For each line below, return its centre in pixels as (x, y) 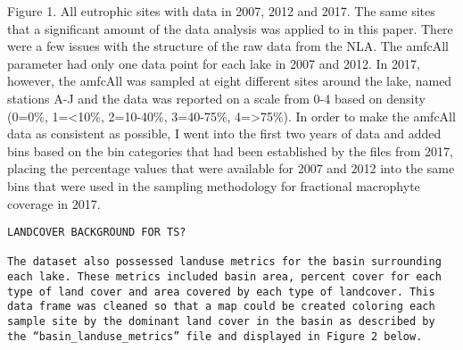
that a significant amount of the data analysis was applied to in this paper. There (230, 28)
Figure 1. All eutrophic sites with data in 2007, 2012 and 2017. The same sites (221, 11)
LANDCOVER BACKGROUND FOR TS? (97, 233)
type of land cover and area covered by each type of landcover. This (221, 292)
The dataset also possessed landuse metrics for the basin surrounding (224, 262)
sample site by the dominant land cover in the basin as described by (221, 322)
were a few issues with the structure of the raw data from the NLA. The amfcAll (228, 46)
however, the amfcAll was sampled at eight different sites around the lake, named (230, 81)
